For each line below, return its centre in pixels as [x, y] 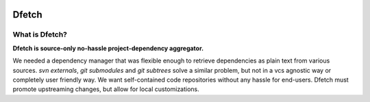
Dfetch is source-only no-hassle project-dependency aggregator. [108, 48]
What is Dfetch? [40, 35]
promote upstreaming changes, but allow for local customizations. [106, 89]
